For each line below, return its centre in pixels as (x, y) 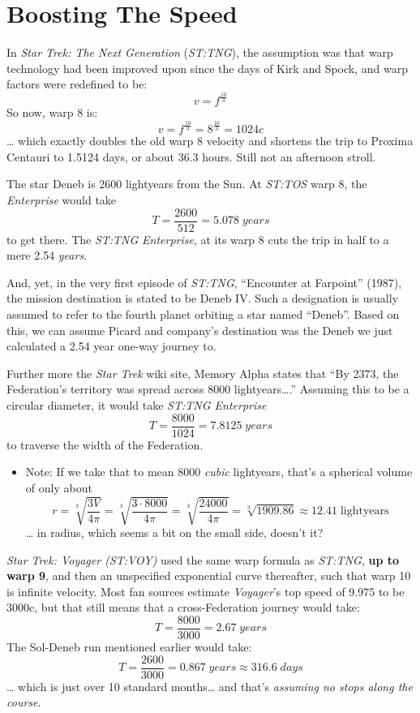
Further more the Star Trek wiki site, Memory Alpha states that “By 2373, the (203, 373)
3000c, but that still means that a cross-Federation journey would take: (183, 607)
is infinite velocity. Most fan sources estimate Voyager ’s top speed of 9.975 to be (206, 591)
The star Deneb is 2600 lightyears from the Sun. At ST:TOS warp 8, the (187, 184)
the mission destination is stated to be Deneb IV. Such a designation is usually (203, 298)
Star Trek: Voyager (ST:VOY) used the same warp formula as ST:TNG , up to (203, 559)
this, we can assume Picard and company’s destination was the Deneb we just (200, 330)
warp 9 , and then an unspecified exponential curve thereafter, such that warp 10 (209, 576)
